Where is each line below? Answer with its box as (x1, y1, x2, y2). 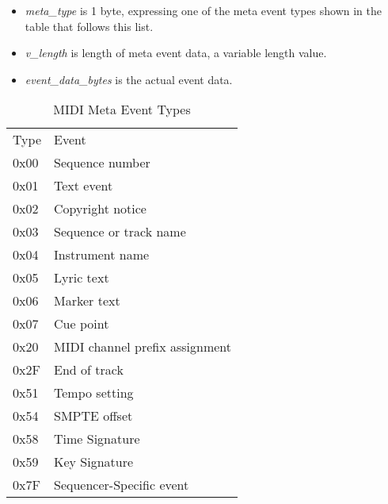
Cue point (54, 314, 109, 333)
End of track (54, 360, 124, 379)
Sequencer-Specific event (54, 475, 189, 494)
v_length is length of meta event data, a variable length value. (25, 44, 327, 61)
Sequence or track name (54, 222, 186, 241)
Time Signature (54, 429, 140, 448)
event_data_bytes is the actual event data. (25, 71, 233, 87)
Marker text (54, 291, 120, 310)
